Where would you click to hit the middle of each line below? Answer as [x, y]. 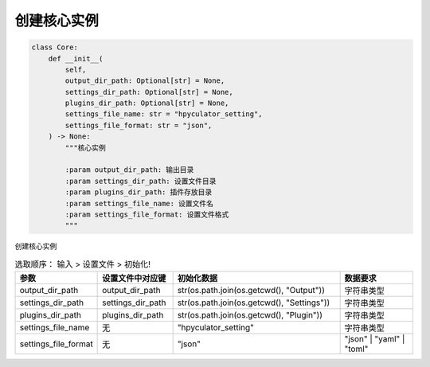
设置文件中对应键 [134, 279]
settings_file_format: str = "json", [139, 125]
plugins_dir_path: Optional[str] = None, [147, 103]
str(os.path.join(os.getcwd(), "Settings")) [254, 303]
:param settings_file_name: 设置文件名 [139, 203]
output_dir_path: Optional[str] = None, [145, 81]
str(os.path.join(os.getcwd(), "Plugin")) [250, 315]
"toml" [356, 349]
